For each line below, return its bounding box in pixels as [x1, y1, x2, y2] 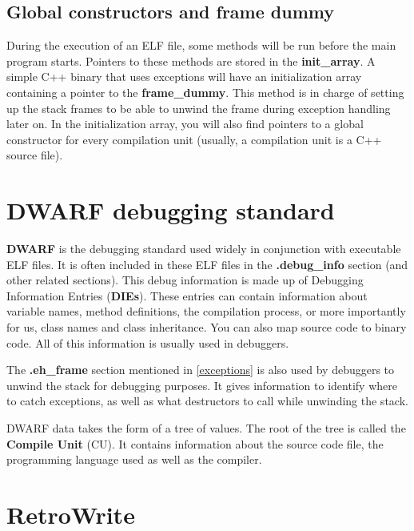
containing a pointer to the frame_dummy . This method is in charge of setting [6, 83, 404, 100]
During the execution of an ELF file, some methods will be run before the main [6, 37, 396, 54]
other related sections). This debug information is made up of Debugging [6, 272, 364, 288]
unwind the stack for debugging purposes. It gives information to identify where [6, 376, 397, 393]
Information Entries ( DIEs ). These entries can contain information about [6, 287, 368, 304]
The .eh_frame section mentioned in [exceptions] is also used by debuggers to [6, 361, 395, 378]
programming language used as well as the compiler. [6, 451, 262, 468]
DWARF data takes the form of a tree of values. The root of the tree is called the [6, 420, 406, 436]
